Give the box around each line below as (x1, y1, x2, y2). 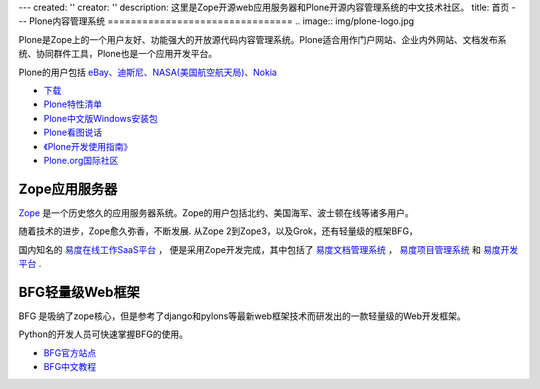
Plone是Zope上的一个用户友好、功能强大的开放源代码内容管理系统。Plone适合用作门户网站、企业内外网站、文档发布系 (18, 33, 507, 45)
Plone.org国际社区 (43, 154, 119, 166)
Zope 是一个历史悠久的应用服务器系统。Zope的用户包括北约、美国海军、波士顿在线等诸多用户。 (18, 206, 414, 219)
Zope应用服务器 (18, 180, 118, 197)
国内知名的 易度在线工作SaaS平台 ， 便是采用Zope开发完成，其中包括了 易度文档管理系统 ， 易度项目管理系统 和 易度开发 (18, 243, 519, 255)
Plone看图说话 (43, 126, 103, 139)
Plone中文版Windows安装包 (43, 112, 159, 124)
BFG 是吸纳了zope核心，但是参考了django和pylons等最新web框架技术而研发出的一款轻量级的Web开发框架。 (18, 310, 466, 322)
